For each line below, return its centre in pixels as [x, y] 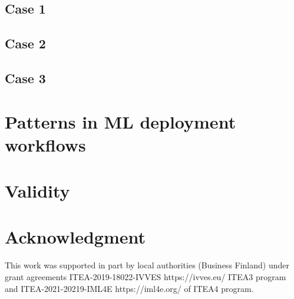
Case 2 [25, 43]
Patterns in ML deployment [120, 121]
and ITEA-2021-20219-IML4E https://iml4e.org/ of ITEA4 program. [129, 288]
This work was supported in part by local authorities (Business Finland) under [147, 265]
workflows [45, 144]
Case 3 [25, 78]
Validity [37, 191]
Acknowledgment [75, 237]
